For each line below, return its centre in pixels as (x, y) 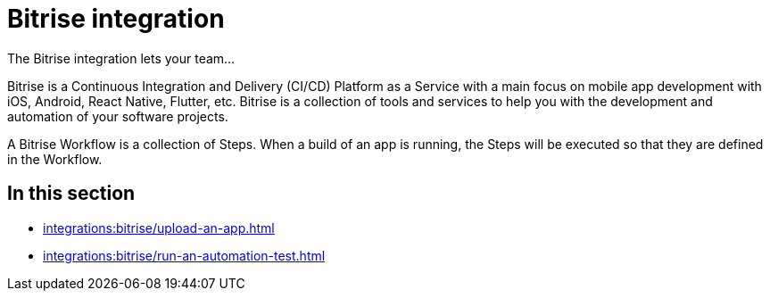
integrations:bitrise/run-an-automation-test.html (184, 255)
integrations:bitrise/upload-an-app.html (159, 228)
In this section (71, 194)
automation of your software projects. (118, 116)
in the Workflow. (55, 159)
